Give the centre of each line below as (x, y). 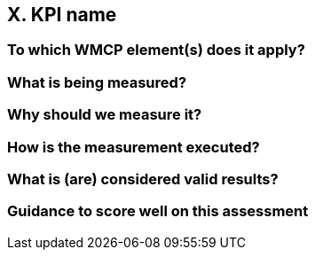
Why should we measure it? (105, 115)
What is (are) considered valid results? (143, 179)
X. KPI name (62, 15)
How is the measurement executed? (134, 147)
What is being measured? (97, 82)
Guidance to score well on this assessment (158, 211)
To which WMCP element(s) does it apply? (156, 50)
